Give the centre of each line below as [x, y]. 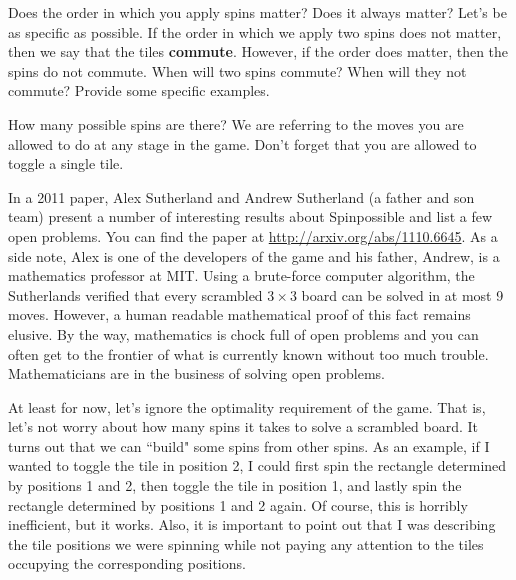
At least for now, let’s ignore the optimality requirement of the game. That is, [247, 406]
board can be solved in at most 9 [402, 294]
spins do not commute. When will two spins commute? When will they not [237, 70]
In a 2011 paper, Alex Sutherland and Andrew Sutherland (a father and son [241, 196]
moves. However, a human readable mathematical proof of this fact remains [239, 314]
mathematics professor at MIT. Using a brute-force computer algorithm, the [241, 275]
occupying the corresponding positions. [127, 563]
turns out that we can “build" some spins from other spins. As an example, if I [249, 445]
